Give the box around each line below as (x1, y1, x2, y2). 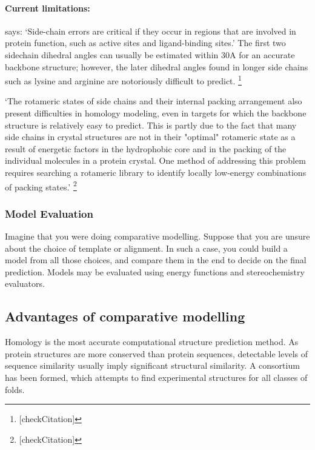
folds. (5, 383, 25, 395)
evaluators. (5, 277, 45, 290)
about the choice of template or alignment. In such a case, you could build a (5, 241, 288, 254)
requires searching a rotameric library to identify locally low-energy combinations (5, 166, 307, 178)
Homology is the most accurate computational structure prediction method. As (5, 335, 299, 348)
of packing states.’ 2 (5, 178, 77, 193)
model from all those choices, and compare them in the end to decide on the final (5, 254, 307, 266)
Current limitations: (5, 1, 90, 14)
